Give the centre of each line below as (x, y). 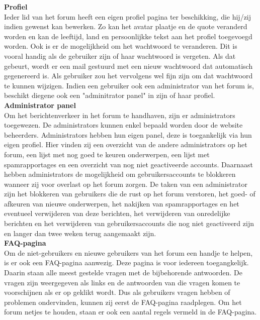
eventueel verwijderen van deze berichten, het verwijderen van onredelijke (117, 213)
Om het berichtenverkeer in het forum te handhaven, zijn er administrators (120, 115)
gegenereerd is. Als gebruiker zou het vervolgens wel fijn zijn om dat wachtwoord (128, 76)
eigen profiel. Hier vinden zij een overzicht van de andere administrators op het (126, 144)
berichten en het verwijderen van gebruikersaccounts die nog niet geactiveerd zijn (129, 223)
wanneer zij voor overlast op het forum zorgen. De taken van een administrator (126, 184)
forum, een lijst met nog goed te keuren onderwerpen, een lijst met (107, 154)
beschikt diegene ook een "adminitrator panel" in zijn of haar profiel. (110, 95)
